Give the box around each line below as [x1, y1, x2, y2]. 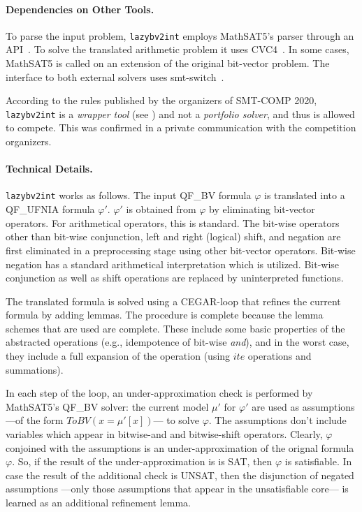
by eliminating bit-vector [209, 202, 315, 217]
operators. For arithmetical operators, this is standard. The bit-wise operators [6, 215, 340, 230]
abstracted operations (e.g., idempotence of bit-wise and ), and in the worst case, [6, 335, 349, 349]
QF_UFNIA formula [6, 202, 95, 217]
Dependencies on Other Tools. [6, 1, 154, 16]
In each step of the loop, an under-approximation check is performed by [6, 386, 313, 400]
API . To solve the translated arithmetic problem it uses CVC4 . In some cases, [6, 42, 349, 57]
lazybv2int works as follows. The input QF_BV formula [6, 188, 252, 203]
